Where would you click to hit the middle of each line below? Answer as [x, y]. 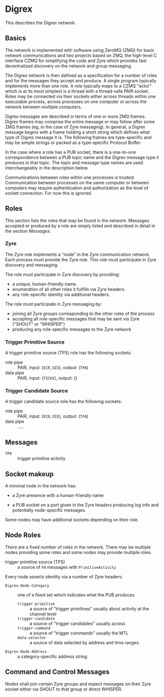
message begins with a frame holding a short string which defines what [78, 132]
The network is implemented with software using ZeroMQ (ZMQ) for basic [80, 50]
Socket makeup [29, 474]
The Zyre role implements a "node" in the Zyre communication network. [78, 254]
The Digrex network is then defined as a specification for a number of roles [81, 75]
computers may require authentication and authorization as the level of [77, 188]
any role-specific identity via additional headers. [61, 294]
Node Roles [23, 535]
